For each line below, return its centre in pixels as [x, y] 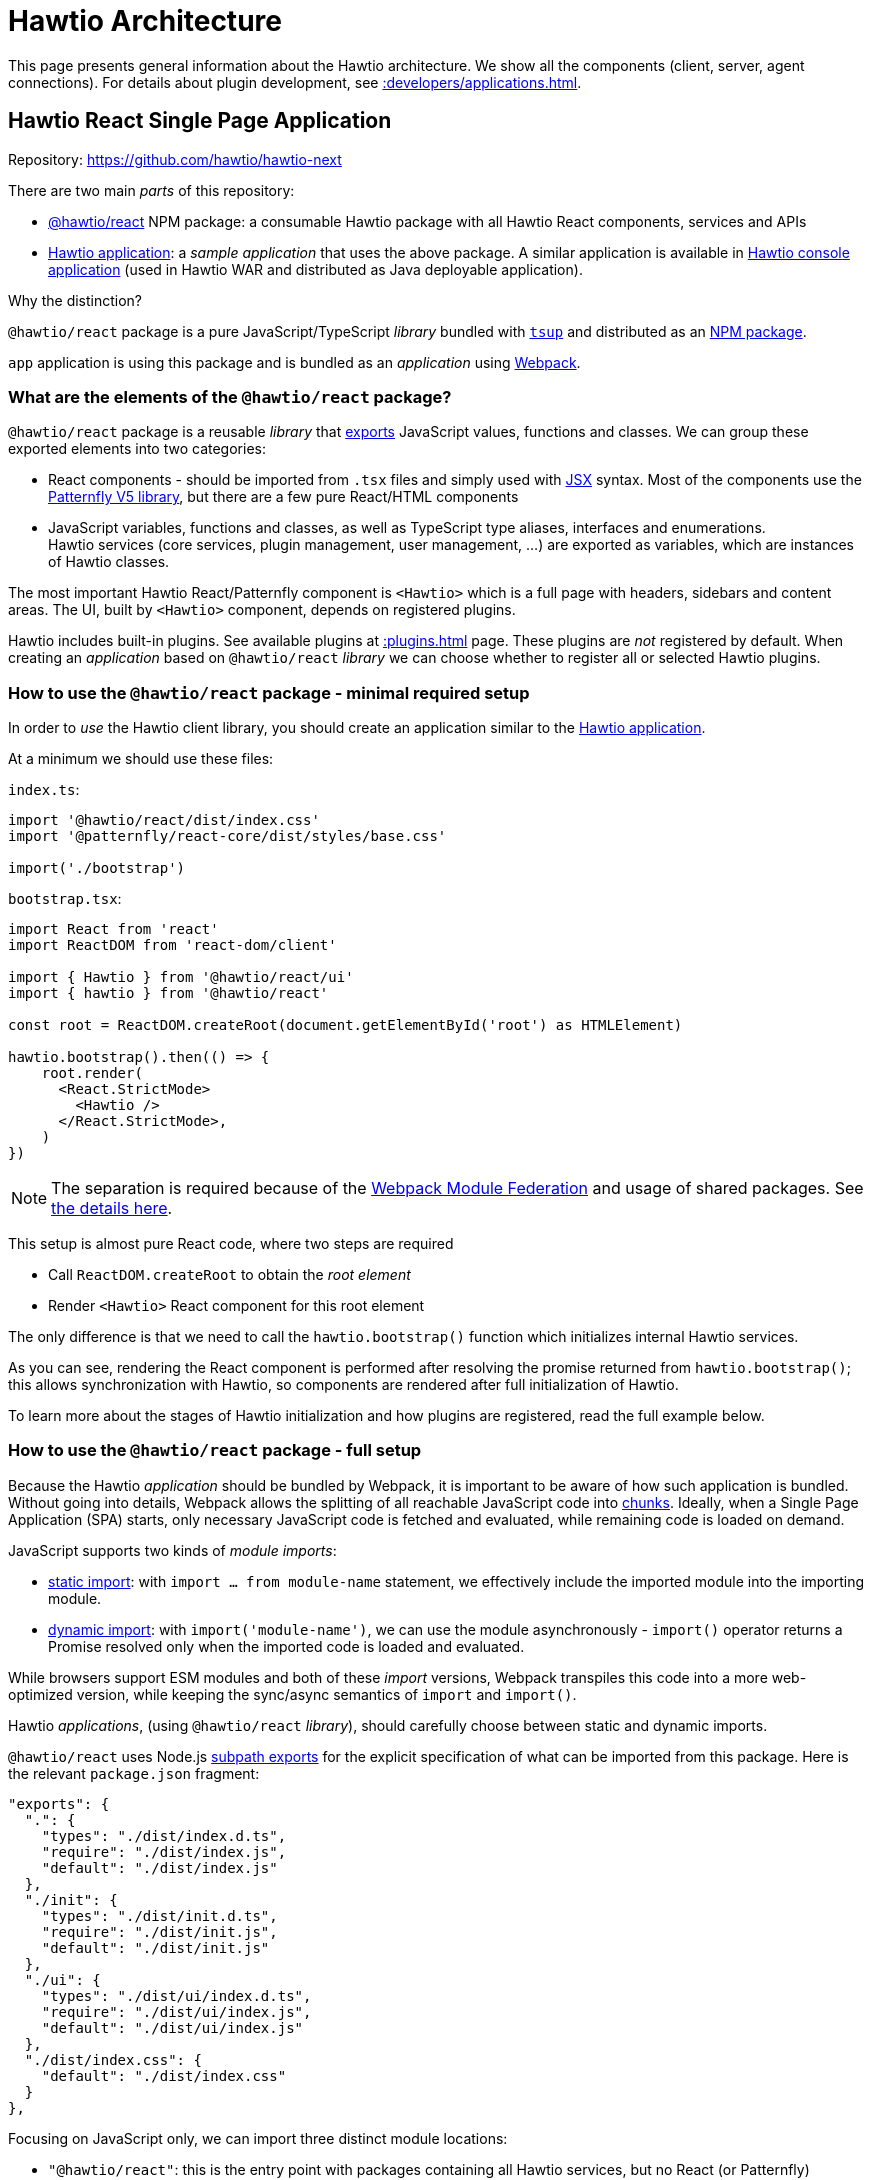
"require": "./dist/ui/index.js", [176, 2011]
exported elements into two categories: [137, 449]
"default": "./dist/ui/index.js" [172, 2027]
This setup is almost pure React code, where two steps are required [231, 1244]
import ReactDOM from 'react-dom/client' [172, 945]
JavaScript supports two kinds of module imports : [172, 1550]
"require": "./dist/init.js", [159, 1931]
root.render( [92, 1073]
